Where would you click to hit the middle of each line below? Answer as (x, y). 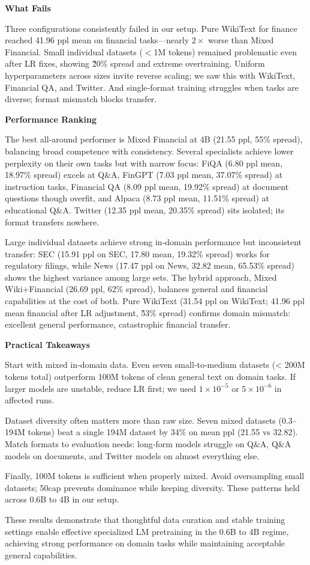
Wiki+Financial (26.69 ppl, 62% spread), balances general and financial (136, 289)
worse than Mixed (241, 40)
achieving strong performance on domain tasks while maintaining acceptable (145, 543)
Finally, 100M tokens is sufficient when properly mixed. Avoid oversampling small (155, 476)
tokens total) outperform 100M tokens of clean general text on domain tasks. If (150, 377)
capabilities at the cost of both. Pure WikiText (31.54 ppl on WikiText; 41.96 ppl (155, 301)
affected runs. (30, 400)
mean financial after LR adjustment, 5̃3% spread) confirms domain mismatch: (148, 312)
